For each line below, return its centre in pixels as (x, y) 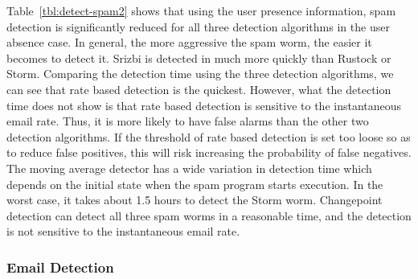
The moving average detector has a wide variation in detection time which (189, 168)
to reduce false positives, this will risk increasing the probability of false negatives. (209, 152)
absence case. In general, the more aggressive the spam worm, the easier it (189, 42)
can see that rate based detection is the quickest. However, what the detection (199, 89)
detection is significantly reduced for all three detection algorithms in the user (198, 26)
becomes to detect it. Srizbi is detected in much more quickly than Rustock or (199, 57)
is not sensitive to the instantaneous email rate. (123, 231)
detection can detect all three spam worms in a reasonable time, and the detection (209, 215)
